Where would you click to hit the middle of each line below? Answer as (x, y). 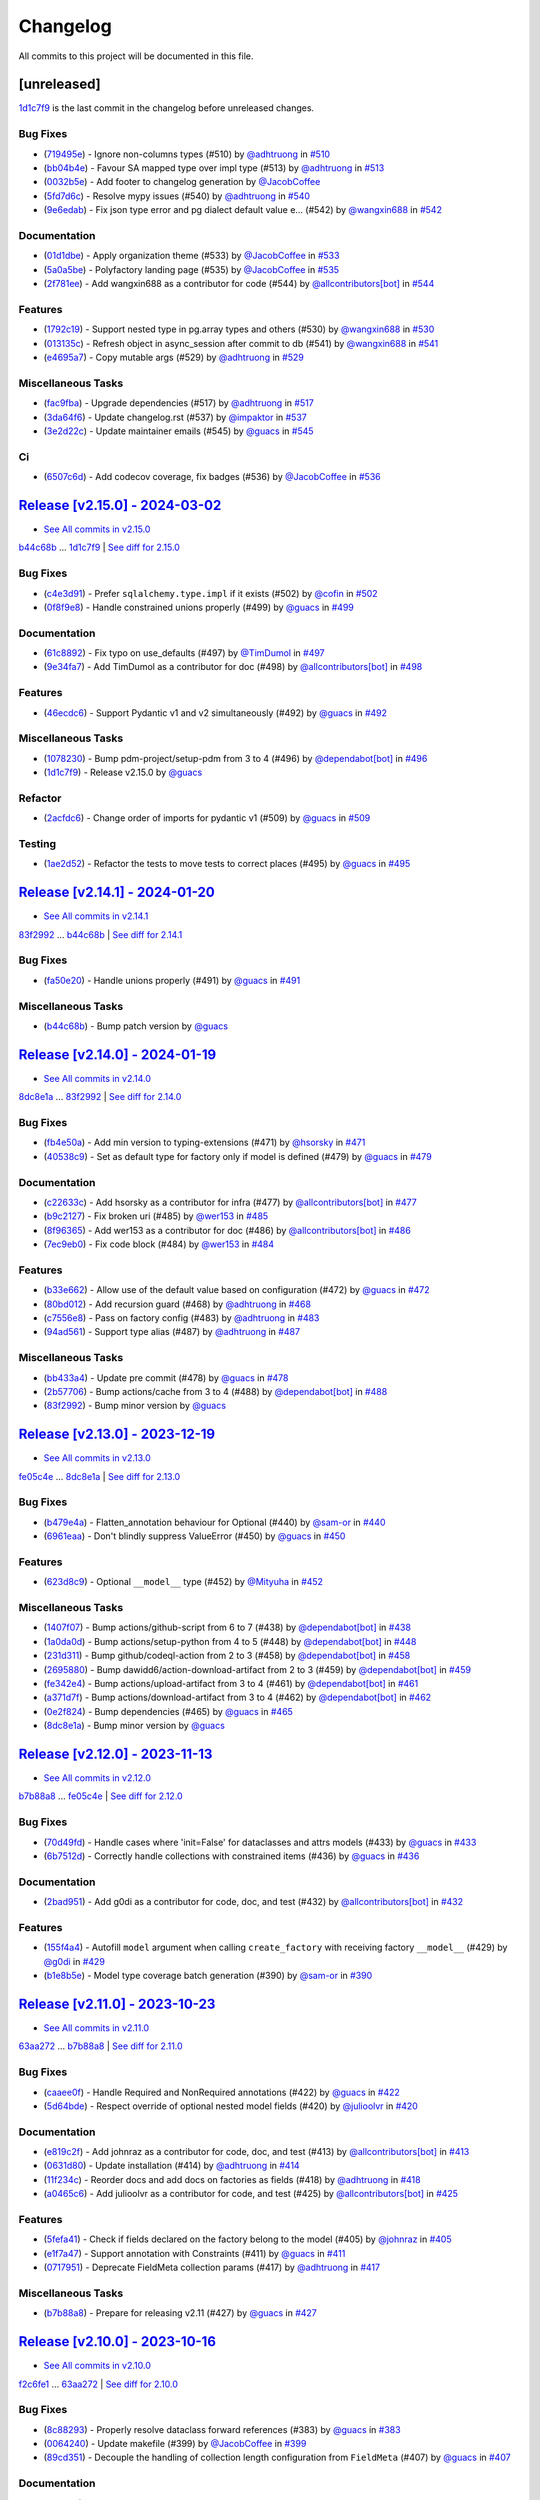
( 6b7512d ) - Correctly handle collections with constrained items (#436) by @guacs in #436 (231, 1856)
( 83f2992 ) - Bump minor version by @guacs (135, 1406)
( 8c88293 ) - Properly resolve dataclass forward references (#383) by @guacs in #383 (222, 2429)
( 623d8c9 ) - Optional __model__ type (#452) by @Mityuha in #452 (183, 1582)
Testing (37, 843)
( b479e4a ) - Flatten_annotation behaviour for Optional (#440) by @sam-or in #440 (214, 1522)
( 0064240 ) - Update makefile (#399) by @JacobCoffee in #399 (175, 2444)
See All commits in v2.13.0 (97, 1458)
